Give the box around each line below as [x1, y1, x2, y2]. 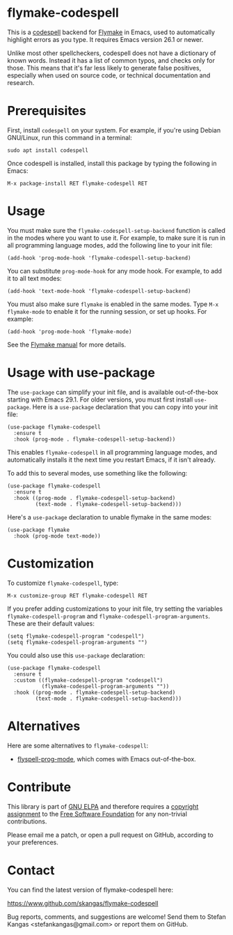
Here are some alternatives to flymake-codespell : [7, 741, 149, 750]
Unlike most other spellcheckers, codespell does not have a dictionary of [7, 49, 216, 57]
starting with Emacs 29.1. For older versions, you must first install [7, 395, 193, 404]
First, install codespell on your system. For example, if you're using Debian [7, 126, 221, 134]
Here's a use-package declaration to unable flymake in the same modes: [7, 512, 212, 521]
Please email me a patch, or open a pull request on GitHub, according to [7, 830, 214, 839]
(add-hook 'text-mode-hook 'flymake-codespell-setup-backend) [7, 287, 191, 294]
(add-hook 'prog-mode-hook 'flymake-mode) [7, 328, 132, 335]
